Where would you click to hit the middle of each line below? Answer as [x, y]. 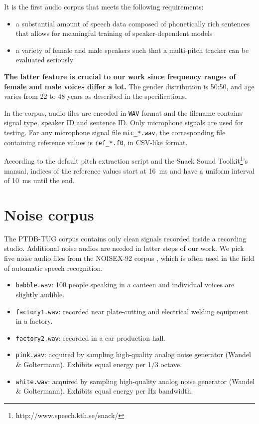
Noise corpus [49, 214]
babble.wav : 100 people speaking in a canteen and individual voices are [125, 285]
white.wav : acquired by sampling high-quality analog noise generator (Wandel [135, 381]
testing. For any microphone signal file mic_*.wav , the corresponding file [115, 132]
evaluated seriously [45, 60]
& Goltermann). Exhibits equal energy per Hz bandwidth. [104, 391]
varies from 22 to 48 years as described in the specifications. [95, 96]
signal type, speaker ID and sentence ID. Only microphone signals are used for [124, 122]
